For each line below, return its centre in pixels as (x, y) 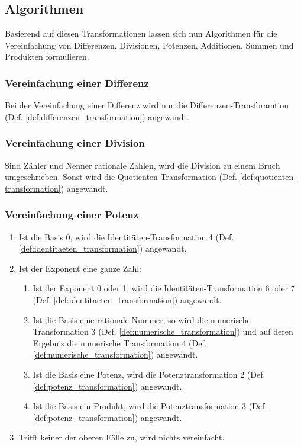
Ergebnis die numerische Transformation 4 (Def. (120, 343)
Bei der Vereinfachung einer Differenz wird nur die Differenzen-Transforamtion (147, 105)
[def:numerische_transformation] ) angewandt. (115, 354)
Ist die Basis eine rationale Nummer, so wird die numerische (142, 319)
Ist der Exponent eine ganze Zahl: (80, 268)
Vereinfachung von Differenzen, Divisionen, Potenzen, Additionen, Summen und (149, 45)
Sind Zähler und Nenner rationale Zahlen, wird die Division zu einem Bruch (143, 165)
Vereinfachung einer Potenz (72, 215)
